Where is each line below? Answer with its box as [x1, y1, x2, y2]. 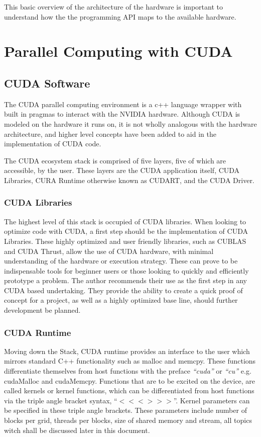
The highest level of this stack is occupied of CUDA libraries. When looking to [4, 216, 246, 226]
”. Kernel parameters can [173, 395, 250, 405]
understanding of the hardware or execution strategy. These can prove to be [4, 255, 238, 266]
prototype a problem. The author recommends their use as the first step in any [4, 275, 247, 286]
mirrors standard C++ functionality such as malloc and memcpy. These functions [4, 356, 256, 366]
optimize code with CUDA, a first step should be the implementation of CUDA [4, 226, 248, 236]
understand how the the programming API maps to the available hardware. [4, 11, 236, 22]
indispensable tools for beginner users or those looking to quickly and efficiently [4, 265, 249, 276]
